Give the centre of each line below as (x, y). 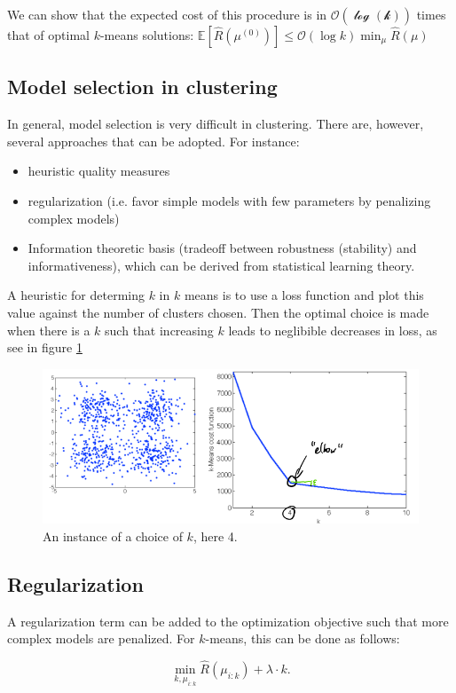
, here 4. (215, 535)
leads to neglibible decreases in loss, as (333, 330)
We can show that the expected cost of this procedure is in (167, 14)
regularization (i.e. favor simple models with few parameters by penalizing (229, 200)
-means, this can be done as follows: (303, 638)
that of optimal (48, 35)
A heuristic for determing (76, 295)
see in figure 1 (45, 347)
